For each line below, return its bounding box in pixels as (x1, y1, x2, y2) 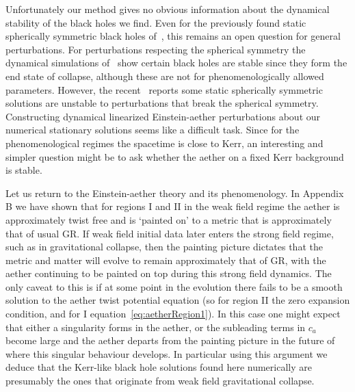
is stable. (5, 163, 42, 177)
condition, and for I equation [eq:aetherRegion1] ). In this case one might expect (5, 306, 341, 321)
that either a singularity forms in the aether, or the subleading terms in (5, 319, 306, 334)
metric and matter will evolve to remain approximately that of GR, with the (5, 252, 326, 267)
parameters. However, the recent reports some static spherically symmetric (5, 82, 323, 96)
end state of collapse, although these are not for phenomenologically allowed (5, 68, 324, 83)
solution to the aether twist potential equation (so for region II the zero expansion (5, 293, 350, 307)
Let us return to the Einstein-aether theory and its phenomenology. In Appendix (5, 185, 344, 200)
